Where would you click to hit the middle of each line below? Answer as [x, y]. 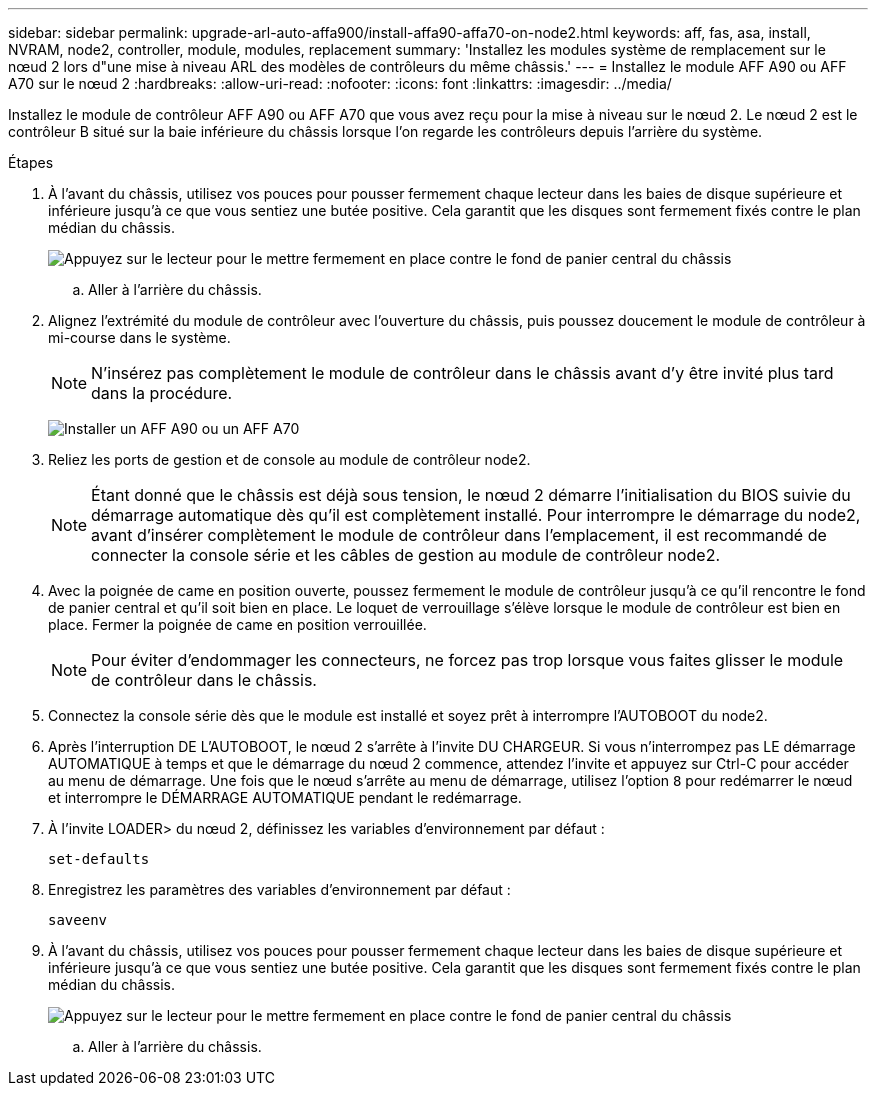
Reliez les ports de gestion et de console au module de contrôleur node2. [289, 459]
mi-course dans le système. [139, 337]
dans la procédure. [162, 393]
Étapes [31, 162]
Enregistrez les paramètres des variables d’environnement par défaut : [279, 889]
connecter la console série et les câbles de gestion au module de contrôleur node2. [405, 555]
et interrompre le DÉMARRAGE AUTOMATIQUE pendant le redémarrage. [285, 797]
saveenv [78, 920]
